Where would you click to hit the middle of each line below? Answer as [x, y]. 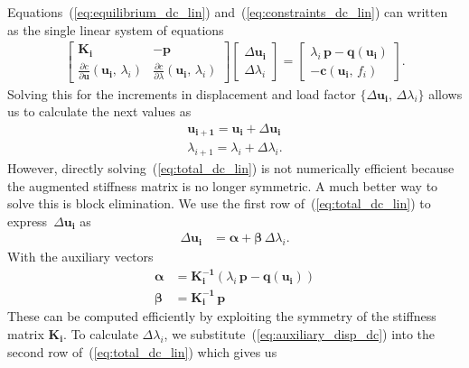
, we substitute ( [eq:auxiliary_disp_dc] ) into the [299, 333]
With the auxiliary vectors [80, 257]
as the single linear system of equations [116, 29]
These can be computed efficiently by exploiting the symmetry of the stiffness [222, 316]
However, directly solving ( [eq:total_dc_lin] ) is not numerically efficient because [231, 168]
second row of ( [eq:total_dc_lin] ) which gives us [142, 351]
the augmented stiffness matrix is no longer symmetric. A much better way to [223, 185]
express [28, 221]
